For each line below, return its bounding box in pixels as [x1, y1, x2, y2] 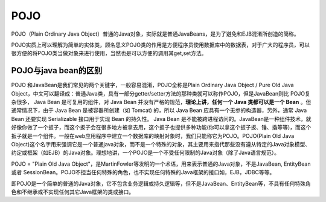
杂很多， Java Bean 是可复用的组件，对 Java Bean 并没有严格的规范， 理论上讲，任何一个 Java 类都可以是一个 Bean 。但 [11, 99, 312, 106]
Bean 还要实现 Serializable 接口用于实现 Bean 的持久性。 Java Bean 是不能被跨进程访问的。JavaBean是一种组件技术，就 [11, 115, 312, 122]
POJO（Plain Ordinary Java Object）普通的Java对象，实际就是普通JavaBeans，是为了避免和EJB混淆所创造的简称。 [11, 30, 300, 37]
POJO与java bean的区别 [11, 65, 103, 76]
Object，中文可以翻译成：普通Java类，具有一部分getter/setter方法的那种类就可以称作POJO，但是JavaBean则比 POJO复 [11, 90, 311, 97]
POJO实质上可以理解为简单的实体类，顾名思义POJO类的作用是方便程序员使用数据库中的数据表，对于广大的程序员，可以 [11, 41, 310, 48]
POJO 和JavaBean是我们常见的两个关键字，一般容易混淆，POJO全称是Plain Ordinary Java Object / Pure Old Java [11, 82, 294, 89]
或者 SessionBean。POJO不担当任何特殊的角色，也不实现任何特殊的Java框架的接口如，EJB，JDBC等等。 [11, 169, 275, 176]
